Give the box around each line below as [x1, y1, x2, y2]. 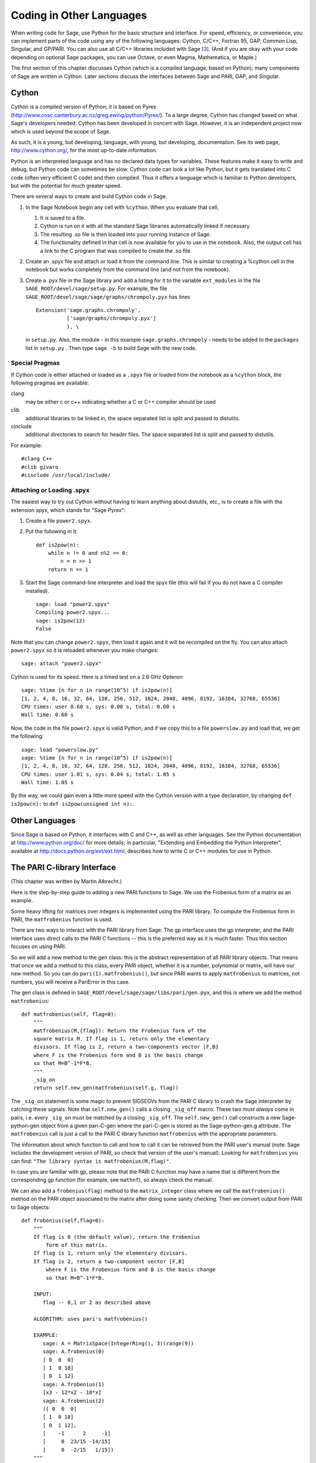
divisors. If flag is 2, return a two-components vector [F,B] [33, 1043, 219, 1050]
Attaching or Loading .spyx [11, 486, 90, 494]
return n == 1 [47, 566, 89, 573]
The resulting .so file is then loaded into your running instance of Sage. [40, 231, 211, 238]
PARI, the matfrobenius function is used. [11, 916, 113, 923]
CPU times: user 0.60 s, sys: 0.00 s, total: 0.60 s [21, 703, 176, 710]
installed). [25, 587, 50, 594]
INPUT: [33, 1291, 53, 1297]
